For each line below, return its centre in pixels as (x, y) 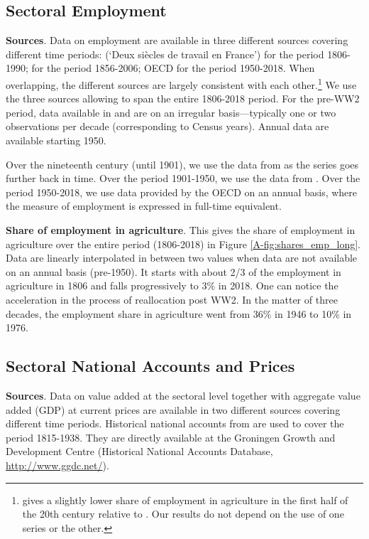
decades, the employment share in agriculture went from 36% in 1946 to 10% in (179, 313)
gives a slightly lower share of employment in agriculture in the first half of (185, 500)
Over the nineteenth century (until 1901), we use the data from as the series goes (182, 164)
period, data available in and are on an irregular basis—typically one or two (171, 112)
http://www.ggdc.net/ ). (57, 465)
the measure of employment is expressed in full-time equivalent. (144, 206)
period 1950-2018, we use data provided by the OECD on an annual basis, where (182, 192)
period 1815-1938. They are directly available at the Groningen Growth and (171, 437)
